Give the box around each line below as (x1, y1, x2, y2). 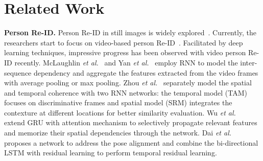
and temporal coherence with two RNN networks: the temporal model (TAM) (4, 87, 248, 98)
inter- (240, 57, 257, 67)
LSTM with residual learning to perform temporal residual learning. (4, 147, 217, 158)
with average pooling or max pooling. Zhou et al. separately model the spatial (4, 77, 252, 88)
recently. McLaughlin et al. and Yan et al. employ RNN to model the (14, 57, 238, 67)
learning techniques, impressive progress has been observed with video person (4, 47, 246, 58)
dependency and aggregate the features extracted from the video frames (34, 67, 258, 78)
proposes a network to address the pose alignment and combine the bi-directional (4, 137, 258, 148)
